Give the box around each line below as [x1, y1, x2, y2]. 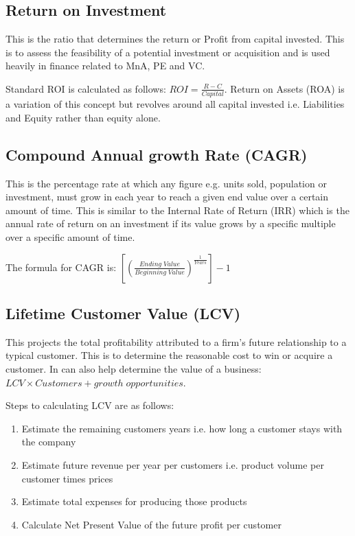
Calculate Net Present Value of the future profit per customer [21, 517, 282, 531]
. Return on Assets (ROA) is [224, 81, 345, 95]
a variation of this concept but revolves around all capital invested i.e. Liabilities [5, 97, 345, 111]
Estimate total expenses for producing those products [21, 494, 247, 509]
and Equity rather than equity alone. [5, 110, 161, 124]
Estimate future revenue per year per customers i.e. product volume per [21, 458, 324, 472]
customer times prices [21, 471, 113, 485]
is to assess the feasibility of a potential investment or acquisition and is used [5, 45, 330, 59]
